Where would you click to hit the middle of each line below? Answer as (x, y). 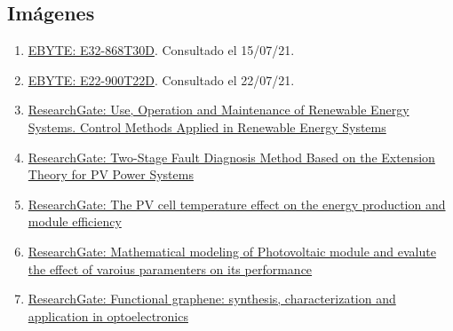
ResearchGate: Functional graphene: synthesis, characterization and (212, 299)
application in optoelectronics (108, 315)
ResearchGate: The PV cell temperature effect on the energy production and (237, 204)
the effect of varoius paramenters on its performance (170, 268)
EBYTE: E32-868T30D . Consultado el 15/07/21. (161, 50)
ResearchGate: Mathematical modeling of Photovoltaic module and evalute (232, 251)
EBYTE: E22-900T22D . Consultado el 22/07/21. (161, 79)
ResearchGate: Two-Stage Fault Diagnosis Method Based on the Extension (231, 157)
